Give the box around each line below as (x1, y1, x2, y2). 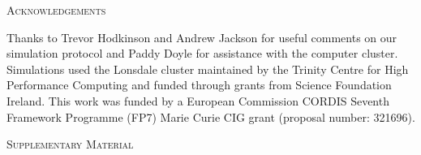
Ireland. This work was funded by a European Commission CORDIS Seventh (6, 92, 389, 109)
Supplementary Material (6, 136, 134, 153)
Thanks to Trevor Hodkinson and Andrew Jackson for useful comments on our (6, 28, 397, 45)
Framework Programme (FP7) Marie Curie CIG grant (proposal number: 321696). (6, 108, 415, 125)
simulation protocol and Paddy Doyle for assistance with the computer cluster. (6, 45, 398, 62)
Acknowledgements (6, 2, 106, 18)
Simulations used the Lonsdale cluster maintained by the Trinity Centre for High (6, 60, 409, 77)
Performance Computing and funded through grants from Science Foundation (6, 76, 392, 93)
